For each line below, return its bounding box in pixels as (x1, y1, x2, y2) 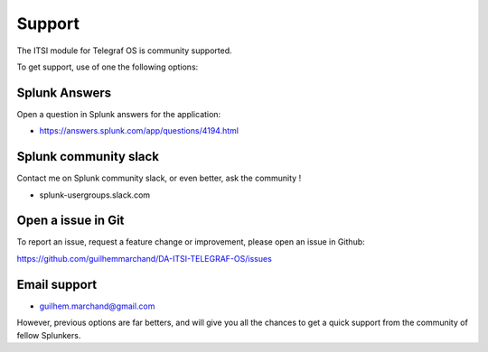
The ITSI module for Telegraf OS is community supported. (16, 45, 232, 56)
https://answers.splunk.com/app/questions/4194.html (39, 125, 239, 136)
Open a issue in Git (16, 213, 125, 228)
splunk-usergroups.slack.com (39, 190, 151, 200)
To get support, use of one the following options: (16, 61, 199, 72)
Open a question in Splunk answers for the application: (16, 108, 221, 119)
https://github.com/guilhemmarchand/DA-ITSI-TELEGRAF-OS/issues (16, 253, 273, 264)
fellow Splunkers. (16, 329, 81, 340)
